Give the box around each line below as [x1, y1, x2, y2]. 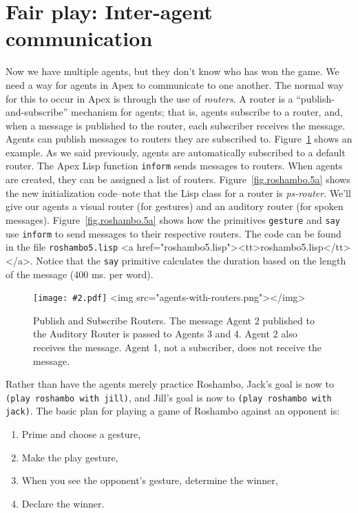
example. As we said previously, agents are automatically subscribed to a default [6, 145, 346, 159]
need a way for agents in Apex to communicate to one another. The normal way [6, 77, 344, 92]
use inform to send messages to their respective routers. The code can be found [6, 226, 341, 240]
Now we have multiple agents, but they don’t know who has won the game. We [6, 64, 339, 78]
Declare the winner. [21, 496, 105, 510]
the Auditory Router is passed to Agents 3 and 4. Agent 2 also [33, 326, 297, 341]
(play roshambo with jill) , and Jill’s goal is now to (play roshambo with [6, 390, 332, 404]
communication [6, 24, 153, 52]
